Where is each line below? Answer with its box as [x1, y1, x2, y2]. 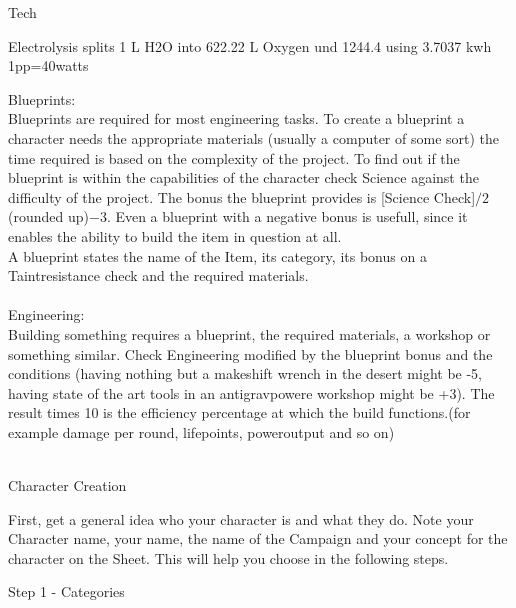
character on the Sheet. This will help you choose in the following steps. [8, 547, 449, 568]
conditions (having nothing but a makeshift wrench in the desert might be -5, [8, 363, 482, 384]
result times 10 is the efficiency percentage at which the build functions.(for [8, 402, 471, 423]
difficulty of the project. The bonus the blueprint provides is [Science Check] [8, 186, 476, 207]
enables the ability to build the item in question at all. [8, 225, 342, 246]
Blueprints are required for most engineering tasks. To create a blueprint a [8, 108, 465, 129]
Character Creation [8, 475, 127, 496]
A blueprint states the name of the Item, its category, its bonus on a [8, 245, 427, 266]
